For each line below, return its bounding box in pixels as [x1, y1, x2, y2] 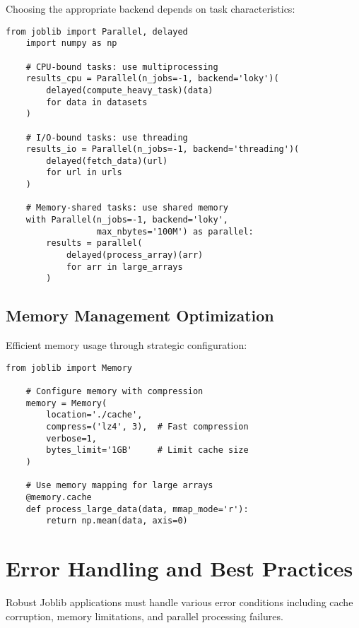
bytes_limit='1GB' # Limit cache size [46, 445, 249, 456]
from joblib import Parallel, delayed [6, 26, 188, 37]
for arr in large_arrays [66, 261, 183, 272]
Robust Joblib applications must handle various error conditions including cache [6, 595, 353, 610]
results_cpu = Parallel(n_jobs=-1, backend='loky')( [25, 73, 279, 84]
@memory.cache [25, 492, 92, 503]
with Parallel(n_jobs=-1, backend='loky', [25, 215, 228, 225]
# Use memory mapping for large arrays [25, 480, 213, 491]
